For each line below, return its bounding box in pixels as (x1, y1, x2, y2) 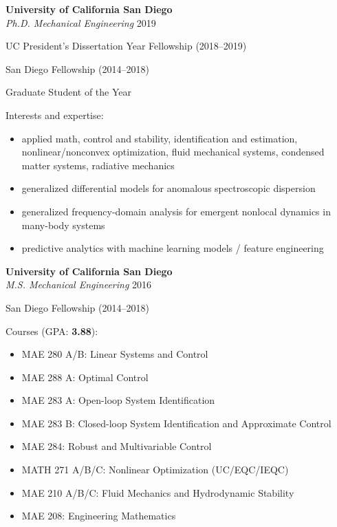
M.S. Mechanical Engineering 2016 (6, 277, 152, 292)
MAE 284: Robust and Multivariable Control (21, 439, 212, 453)
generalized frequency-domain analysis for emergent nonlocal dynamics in (21, 204, 331, 218)
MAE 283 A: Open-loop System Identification (21, 393, 215, 407)
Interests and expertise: (6, 107, 104, 122)
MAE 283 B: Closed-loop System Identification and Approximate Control (21, 416, 331, 430)
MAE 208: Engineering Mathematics (21, 508, 176, 523)
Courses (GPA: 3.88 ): (6, 323, 98, 338)
